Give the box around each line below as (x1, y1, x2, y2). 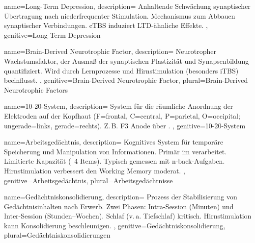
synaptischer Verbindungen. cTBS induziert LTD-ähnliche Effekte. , (4, 20, 208, 30)
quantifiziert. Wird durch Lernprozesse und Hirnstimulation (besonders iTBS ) (4, 65, 239, 75)
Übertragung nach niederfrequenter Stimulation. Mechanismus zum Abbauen (4, 10, 235, 21)
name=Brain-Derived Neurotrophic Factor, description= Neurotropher (4, 46, 216, 56)
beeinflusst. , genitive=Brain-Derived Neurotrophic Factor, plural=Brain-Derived (4, 75, 248, 85)
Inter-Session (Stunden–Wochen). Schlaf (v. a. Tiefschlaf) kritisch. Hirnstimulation (4, 211, 252, 221)
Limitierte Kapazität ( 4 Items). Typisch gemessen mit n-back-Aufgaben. (4, 156, 225, 166)
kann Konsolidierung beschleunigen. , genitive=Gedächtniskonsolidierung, (4, 220, 226, 230)
